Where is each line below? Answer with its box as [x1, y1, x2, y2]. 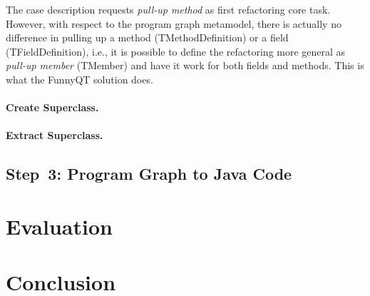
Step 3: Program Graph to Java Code [6, 163, 292, 185]
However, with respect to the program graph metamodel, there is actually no [6, 16, 341, 31]
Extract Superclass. [6, 128, 103, 143]
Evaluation [6, 211, 113, 240]
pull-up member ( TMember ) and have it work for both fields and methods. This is [6, 58, 364, 73]
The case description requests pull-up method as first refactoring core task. [6, 2, 331, 16]
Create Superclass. [6, 100, 99, 115]
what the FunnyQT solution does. [6, 71, 153, 86]
